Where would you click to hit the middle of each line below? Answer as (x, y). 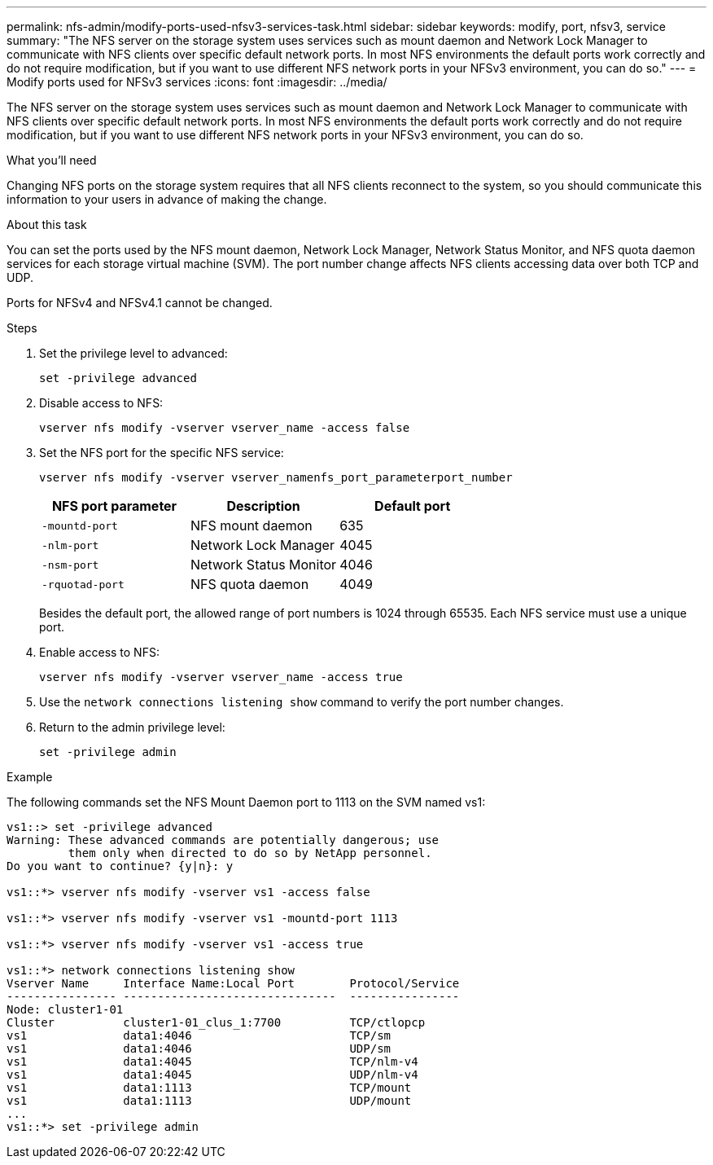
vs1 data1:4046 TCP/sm (199, 1035)
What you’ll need (52, 160)
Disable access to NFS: (101, 403)
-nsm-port (70, 565)
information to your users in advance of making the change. (167, 199)
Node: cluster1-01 (65, 1009)
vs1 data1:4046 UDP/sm (199, 1048)
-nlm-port (70, 545)
